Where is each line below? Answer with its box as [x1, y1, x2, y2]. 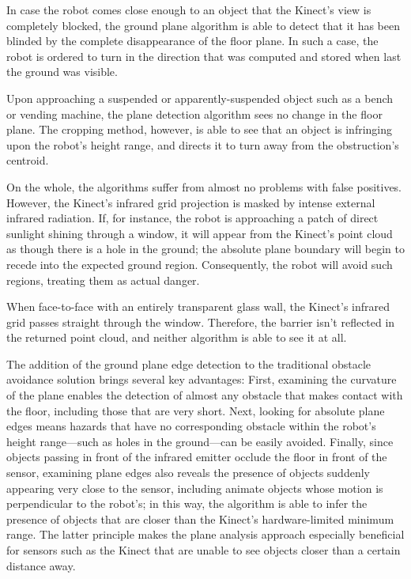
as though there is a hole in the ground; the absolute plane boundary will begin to [6, 240, 405, 257]
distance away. [6, 557, 76, 573]
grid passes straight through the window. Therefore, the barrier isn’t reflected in [6, 313, 395, 330]
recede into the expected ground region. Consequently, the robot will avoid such [6, 255, 393, 272]
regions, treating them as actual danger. [6, 271, 200, 288]
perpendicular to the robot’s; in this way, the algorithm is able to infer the [6, 495, 368, 512]
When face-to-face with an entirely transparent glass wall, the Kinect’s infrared [6, 298, 390, 315]
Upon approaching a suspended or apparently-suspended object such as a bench [6, 89, 394, 106]
